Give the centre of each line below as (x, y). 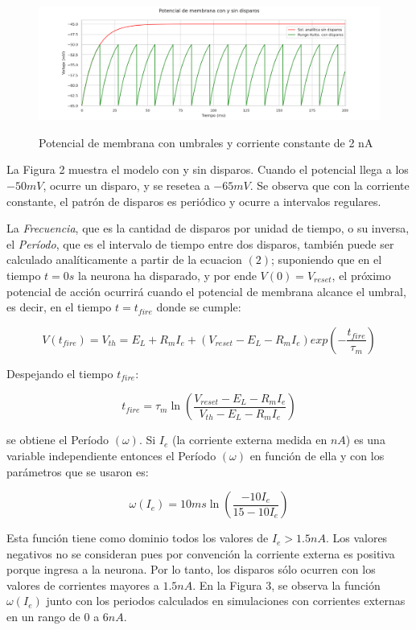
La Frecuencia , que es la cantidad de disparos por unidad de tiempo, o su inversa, (208, 228)
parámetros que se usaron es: (78, 471)
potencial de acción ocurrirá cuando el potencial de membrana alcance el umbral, (206, 291)
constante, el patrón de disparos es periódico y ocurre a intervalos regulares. (194, 201)
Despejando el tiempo (60, 373)
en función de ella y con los (317, 455)
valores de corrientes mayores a (83, 585)
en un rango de (43, 617)
